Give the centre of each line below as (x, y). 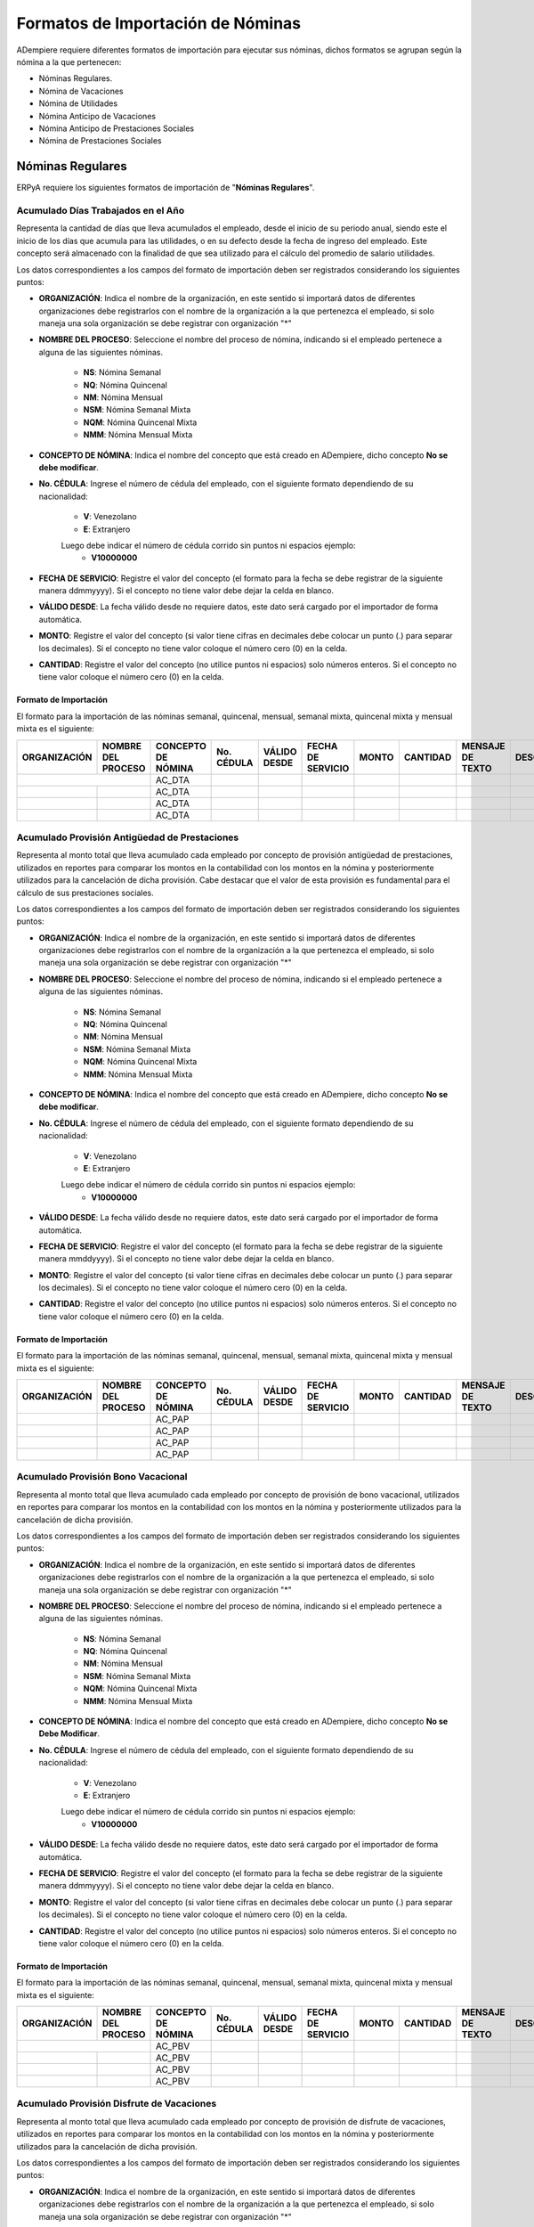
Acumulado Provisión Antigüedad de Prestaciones (128, 837)
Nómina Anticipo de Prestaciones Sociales (117, 128)
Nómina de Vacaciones (81, 91)
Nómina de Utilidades (78, 103)
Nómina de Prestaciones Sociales (100, 141)
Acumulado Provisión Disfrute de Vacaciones (117, 2104)
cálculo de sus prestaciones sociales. (85, 893)
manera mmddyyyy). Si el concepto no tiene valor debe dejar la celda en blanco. (186, 1259)
